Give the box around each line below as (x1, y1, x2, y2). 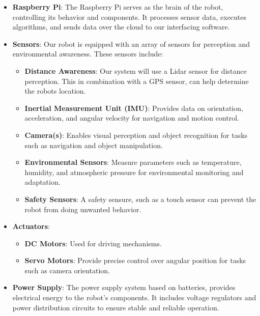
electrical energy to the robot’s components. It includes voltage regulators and (12, 292, 256, 303)
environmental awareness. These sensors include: (12, 48, 163, 59)
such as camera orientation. (24, 265, 110, 275)
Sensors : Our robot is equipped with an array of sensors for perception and (12, 38, 250, 49)
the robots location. (24, 85, 86, 96)
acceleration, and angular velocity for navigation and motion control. (24, 112, 239, 123)
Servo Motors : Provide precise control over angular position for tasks (24, 255, 246, 266)
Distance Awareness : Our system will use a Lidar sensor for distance (24, 65, 247, 76)
